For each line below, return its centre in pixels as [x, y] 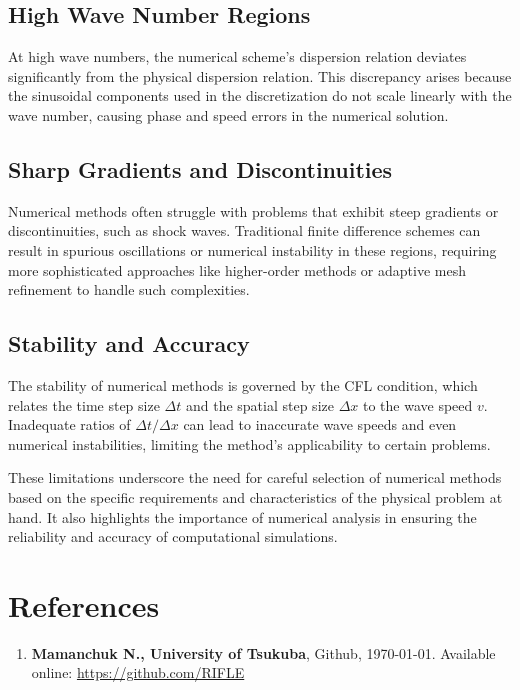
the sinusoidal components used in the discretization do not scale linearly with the [260, 95]
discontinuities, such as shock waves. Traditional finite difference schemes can [244, 230]
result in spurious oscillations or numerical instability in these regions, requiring [252, 249]
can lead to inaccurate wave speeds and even [320, 424]
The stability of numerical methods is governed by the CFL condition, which [243, 384]
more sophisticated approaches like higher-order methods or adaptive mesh [237, 269]
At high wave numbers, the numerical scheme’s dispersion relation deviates [237, 56]
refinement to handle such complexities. [129, 289]
